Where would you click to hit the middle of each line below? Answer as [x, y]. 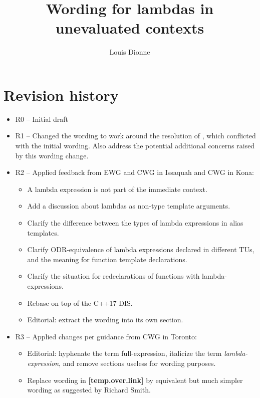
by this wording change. [52, 155]
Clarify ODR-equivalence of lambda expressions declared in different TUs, [141, 249]
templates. [43, 232]
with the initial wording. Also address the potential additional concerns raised [135, 146]
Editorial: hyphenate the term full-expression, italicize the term [124, 353]
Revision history [61, 94]
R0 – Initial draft [42, 119]
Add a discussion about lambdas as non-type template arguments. [129, 206]
